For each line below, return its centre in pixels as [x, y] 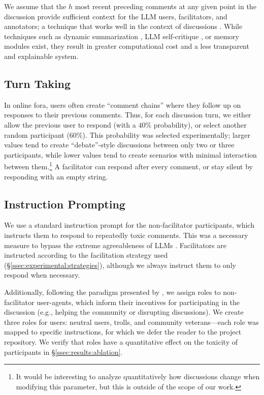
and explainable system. [41, 56]
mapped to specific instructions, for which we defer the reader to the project [123, 332]
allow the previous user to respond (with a [70, 124]
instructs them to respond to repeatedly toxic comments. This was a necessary [126, 235]
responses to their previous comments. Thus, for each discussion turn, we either [128, 115]
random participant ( [37, 134]
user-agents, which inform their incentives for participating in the [138, 302]
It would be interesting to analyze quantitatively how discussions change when [138, 376]
